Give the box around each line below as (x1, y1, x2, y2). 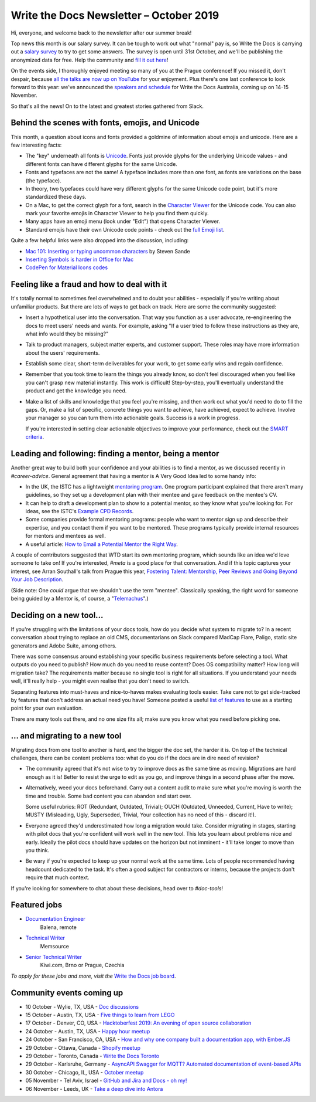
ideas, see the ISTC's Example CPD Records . (25, 508, 134, 515)
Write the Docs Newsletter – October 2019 (11, 9, 219, 22)
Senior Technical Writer (25, 954, 82, 961)
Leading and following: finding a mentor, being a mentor (11, 449, 219, 459)
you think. (25, 846, 50, 853)
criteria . (25, 433, 44, 440)
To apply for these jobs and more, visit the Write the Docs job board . (11, 972, 176, 979)
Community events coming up (11, 988, 123, 998)
